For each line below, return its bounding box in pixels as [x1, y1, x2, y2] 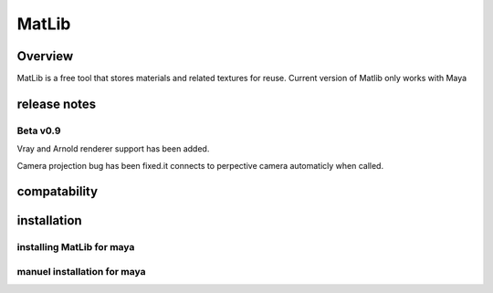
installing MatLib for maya [16, 241, 135, 254]
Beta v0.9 [16, 124, 61, 137]
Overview [16, 48, 74, 64]
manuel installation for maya [16, 265, 146, 277]
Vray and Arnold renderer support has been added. [16, 143, 210, 154]
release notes [16, 96, 97, 111]
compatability [16, 183, 99, 200]
